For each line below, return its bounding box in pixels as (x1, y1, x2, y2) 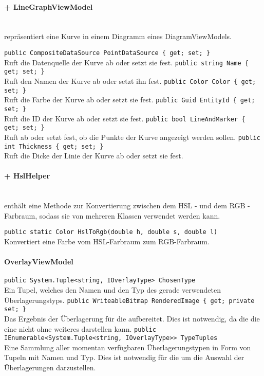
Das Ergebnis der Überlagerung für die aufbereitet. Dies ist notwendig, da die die (4, 313, 260, 324)
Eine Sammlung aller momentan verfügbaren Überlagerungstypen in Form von (4, 342, 251, 352)
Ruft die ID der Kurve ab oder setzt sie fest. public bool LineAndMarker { (4, 113, 246, 123)
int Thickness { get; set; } (4, 142, 104, 150)
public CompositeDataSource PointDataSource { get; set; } (4, 49, 210, 57)
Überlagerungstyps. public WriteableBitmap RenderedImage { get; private (4, 294, 255, 305)
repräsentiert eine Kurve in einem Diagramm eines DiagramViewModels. (4, 31, 232, 42)
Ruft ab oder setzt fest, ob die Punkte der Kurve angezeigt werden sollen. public (4, 131, 260, 142)
